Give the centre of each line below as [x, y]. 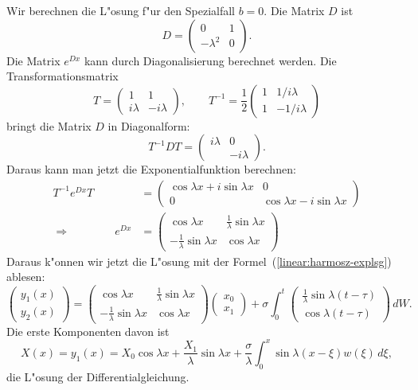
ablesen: [26, 277]
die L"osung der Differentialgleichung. [98, 376]
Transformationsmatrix [63, 76]
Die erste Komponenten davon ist [88, 331]
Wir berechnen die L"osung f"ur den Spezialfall [121, 10]
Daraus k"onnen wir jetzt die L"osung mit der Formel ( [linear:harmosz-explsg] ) [199, 261]
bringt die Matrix [49, 125]
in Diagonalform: [149, 125]
